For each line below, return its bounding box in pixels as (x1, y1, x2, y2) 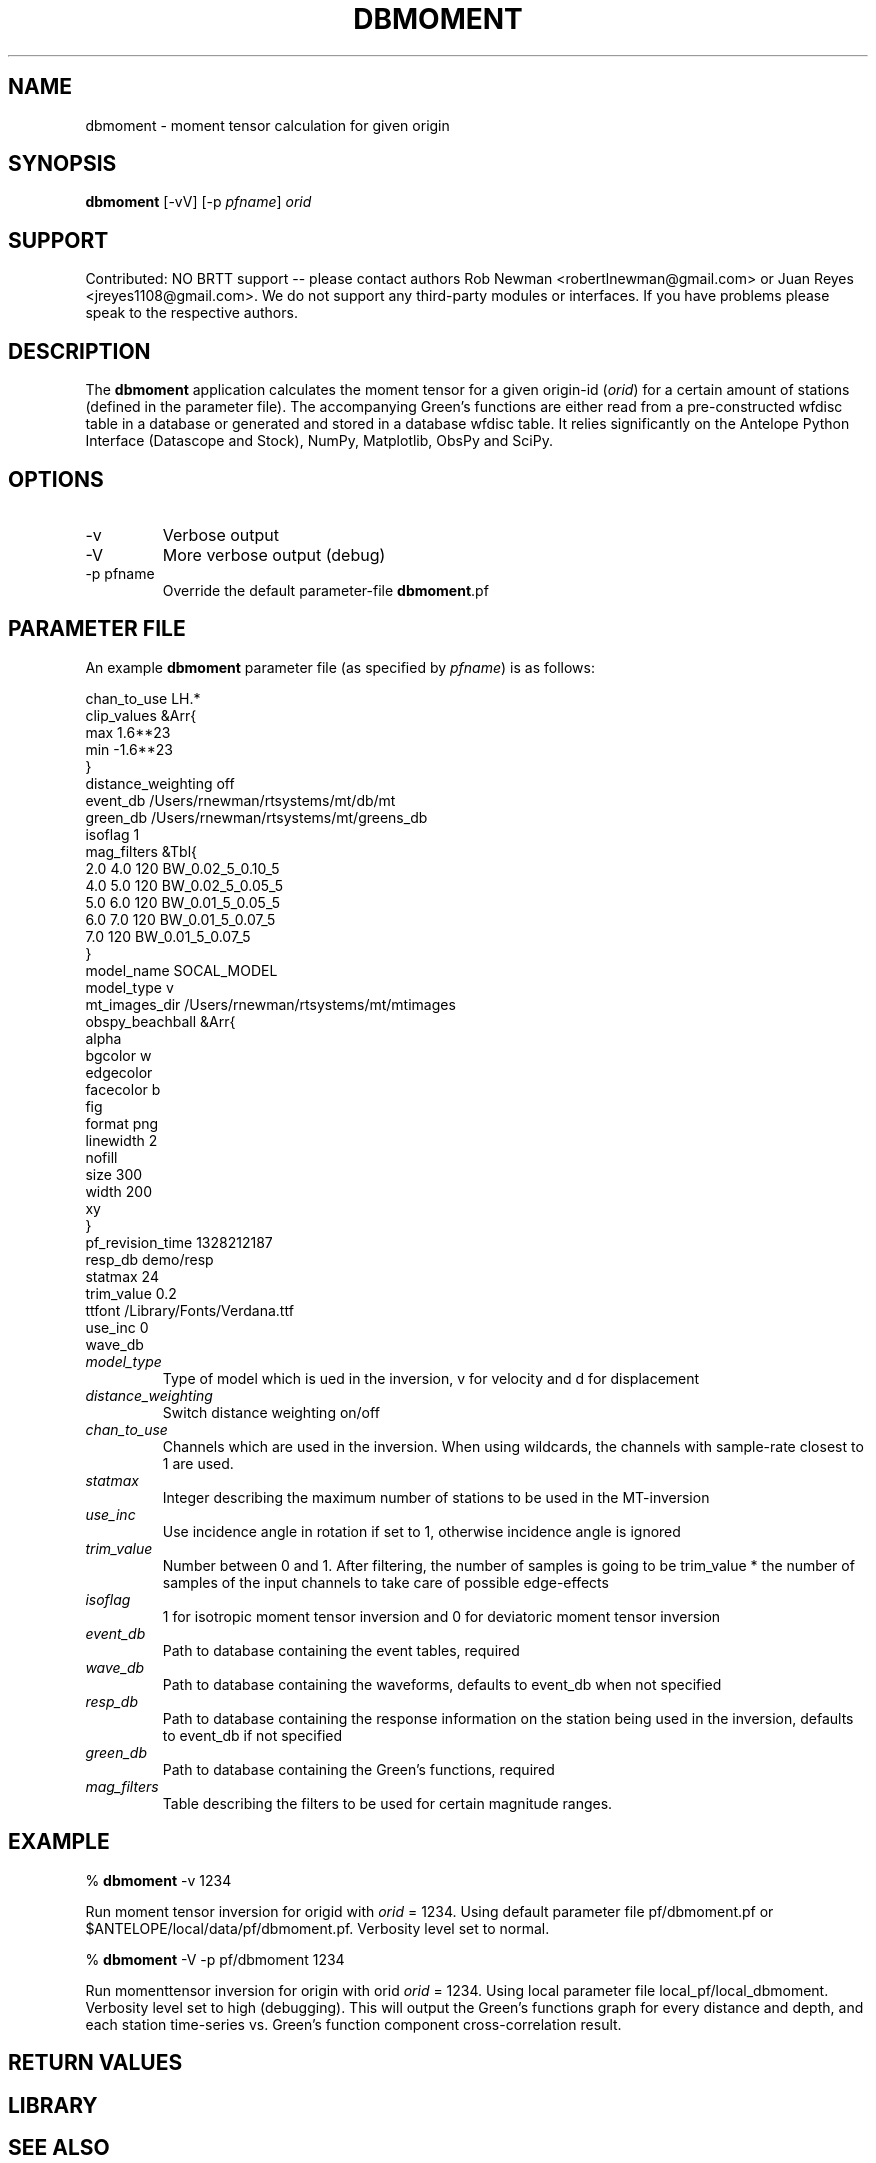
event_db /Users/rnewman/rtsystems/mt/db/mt (85, 791, 396, 809)
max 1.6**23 (85, 723, 171, 741)
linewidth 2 (85, 1131, 158, 1149)
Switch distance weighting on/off (162, 1403, 380, 1421)
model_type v (85, 978, 174, 996)
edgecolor (85, 1063, 153, 1081)
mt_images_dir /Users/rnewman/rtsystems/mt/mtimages (85, 995, 456, 1013)
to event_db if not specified (162, 1726, 343, 1744)
